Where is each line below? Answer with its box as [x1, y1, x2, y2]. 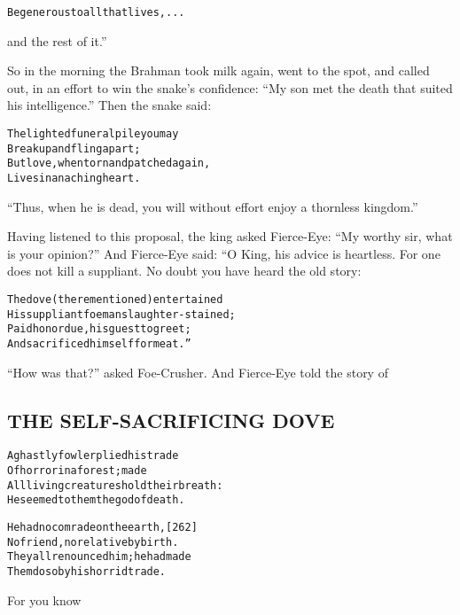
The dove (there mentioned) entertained [7, 293, 223, 307]
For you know [7, 590, 82, 609]
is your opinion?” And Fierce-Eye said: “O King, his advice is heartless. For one [7, 244, 441, 262]
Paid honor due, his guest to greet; [7, 323, 191, 336]
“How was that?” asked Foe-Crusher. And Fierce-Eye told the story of [7, 362, 388, 381]
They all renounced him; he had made [7, 550, 191, 564]
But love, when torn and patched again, [7, 157, 211, 170]
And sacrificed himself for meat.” [7, 338, 191, 350]
